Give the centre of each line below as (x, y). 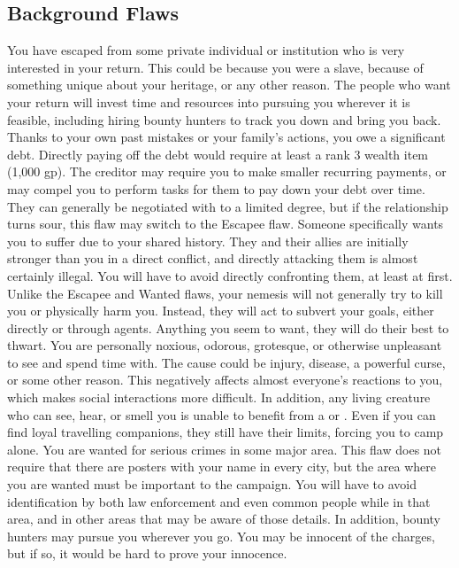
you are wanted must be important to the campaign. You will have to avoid (212, 484)
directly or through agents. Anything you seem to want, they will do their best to (228, 327)
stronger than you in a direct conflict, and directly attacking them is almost (213, 258)
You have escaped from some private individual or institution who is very (206, 50)
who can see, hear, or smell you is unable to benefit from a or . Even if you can (222, 414)
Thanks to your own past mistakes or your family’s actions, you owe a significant (226, 137)
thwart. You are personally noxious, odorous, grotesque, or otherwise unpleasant (225, 345)
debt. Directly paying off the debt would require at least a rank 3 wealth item (218, 154)
